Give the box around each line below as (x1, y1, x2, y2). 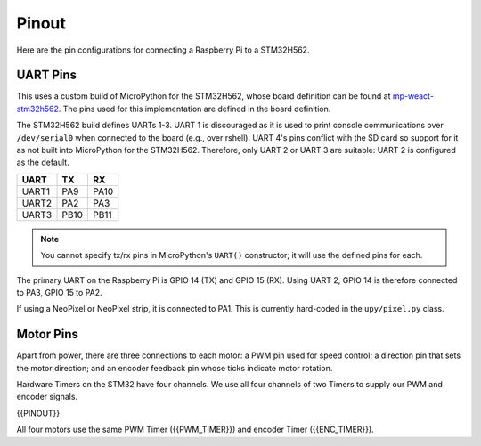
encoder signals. (16, 392, 78, 402)
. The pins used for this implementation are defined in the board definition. (58, 103, 331, 114)
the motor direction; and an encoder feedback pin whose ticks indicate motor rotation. (16, 362, 333, 373)
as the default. (16, 157, 70, 168)
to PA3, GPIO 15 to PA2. (16, 287, 102, 297)
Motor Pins (16, 327, 79, 342)
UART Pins (16, 68, 77, 83)
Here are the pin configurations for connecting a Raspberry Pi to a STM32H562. (16, 45, 310, 55)
